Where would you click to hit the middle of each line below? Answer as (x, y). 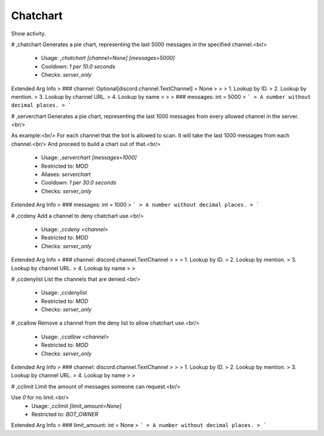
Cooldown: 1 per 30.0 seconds (79, 183)
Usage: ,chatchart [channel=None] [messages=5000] (108, 58)
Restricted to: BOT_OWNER (65, 414)
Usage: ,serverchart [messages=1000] (89, 158)
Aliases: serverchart (66, 174)
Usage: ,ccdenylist (64, 293)
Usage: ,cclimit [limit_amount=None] (76, 406)
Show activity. (28, 34)
